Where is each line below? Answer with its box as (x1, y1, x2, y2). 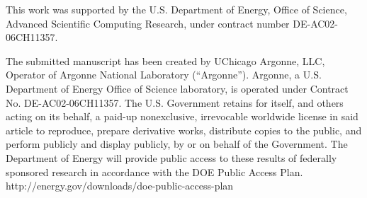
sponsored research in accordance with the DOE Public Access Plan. (6, 164, 303, 179)
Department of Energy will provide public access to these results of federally (6, 150, 337, 165)
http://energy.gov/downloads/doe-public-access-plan (6, 178, 234, 193)
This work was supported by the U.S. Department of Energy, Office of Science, (6, 2, 347, 16)
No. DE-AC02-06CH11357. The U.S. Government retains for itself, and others (6, 95, 344, 110)
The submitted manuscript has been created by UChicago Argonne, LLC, (6, 53, 325, 68)
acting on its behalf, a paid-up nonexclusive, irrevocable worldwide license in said (6, 109, 358, 124)
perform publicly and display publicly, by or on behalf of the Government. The (6, 136, 348, 151)
